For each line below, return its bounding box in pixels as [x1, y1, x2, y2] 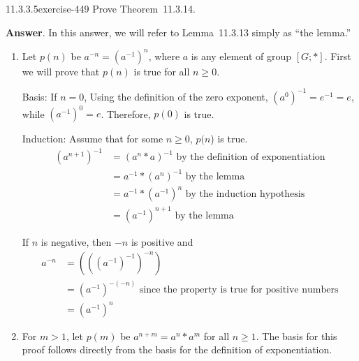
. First [324, 48, 351, 63]
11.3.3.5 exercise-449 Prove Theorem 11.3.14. [6, 1, 196, 15]
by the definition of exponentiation [176, 152, 325, 163]
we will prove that [22, 64, 100, 78]
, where [148, 48, 180, 63]
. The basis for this [256, 328, 337, 343]
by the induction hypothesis [185, 189, 305, 200]
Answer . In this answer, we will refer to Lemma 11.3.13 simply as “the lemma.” [6, 24, 351, 39]
